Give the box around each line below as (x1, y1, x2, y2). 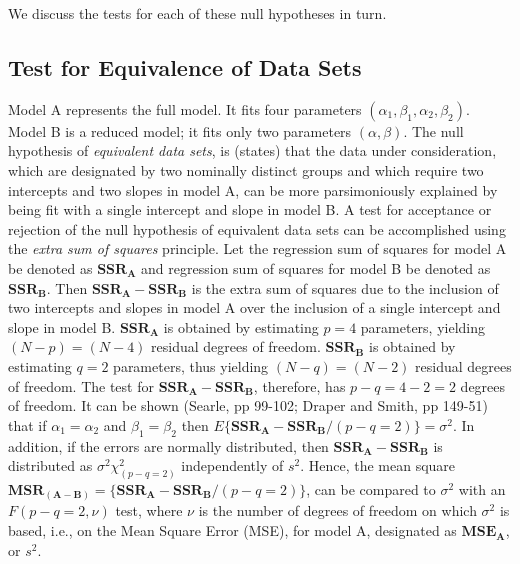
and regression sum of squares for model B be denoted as (141, 257, 491, 278)
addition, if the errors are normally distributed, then (8, 435, 329, 456)
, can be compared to (306, 478, 436, 499)
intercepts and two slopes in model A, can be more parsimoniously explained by (8, 179, 498, 200)
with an (458, 478, 506, 499)
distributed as (8, 455, 93, 476)
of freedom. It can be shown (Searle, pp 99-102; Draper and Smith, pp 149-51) (8, 395, 488, 416)
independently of (181, 455, 284, 476)
